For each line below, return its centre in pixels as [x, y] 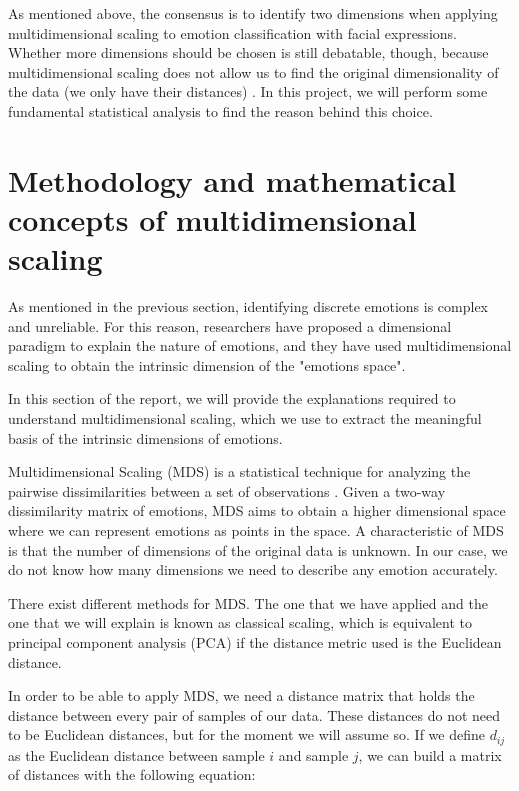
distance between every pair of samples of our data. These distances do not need [254, 714]
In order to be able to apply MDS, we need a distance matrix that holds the [241, 695]
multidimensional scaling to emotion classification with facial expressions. [232, 32]
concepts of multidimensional [212, 218]
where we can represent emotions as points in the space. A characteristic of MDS [256, 530]
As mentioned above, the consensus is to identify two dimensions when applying [253, 13]
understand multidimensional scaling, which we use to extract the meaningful [245, 418]
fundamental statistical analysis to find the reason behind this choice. [220, 110]
